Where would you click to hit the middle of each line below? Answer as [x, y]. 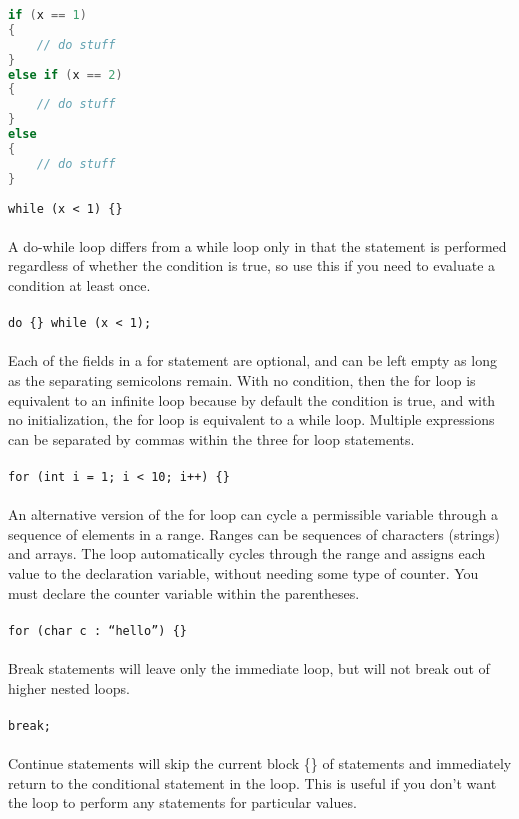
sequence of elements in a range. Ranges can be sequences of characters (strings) [254, 533]
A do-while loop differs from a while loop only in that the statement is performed [257, 245]
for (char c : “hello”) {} [97, 630]
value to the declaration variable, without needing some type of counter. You [243, 572]
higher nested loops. [69, 687]
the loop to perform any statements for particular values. [182, 802]
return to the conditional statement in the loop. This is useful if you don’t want [252, 782]
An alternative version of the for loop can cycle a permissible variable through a [253, 514]
